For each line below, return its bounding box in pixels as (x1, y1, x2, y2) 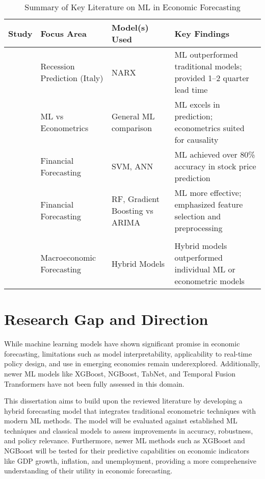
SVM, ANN (112, 160, 153, 172)
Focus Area (40, 27, 87, 39)
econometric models (174, 275, 245, 287)
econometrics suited (174, 122, 245, 134)
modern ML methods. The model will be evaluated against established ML (4, 415, 237, 426)
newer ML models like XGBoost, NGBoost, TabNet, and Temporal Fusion (4, 368, 236, 379)
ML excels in (174, 98, 220, 110)
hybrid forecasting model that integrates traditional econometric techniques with (4, 405, 256, 416)
